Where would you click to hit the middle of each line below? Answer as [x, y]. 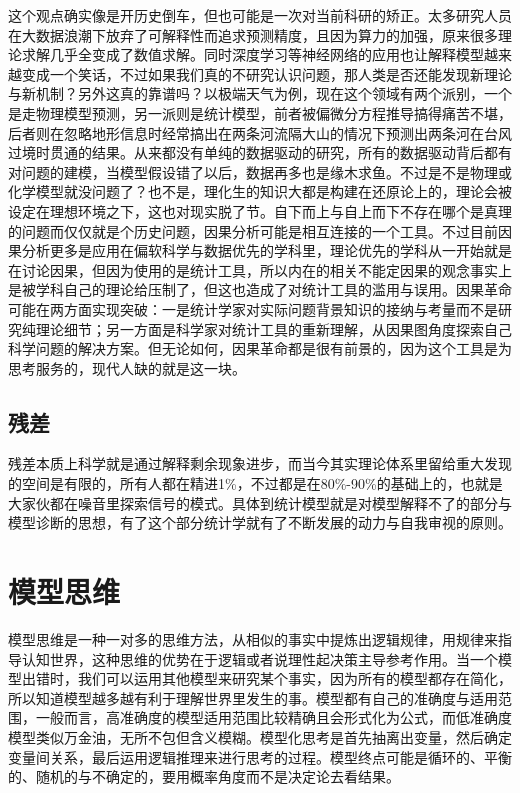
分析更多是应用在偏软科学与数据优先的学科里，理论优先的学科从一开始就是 [266, 250]
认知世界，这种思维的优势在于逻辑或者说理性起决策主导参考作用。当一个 [259, 658]
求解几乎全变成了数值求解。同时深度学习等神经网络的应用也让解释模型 [252, 54]
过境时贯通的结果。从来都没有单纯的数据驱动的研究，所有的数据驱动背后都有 [260, 152]
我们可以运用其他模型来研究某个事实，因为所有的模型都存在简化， [294, 678]
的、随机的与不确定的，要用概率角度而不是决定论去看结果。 [204, 776]
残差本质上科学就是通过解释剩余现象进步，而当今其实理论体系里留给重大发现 [260, 463]
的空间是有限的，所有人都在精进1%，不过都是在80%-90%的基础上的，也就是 [255, 483]
